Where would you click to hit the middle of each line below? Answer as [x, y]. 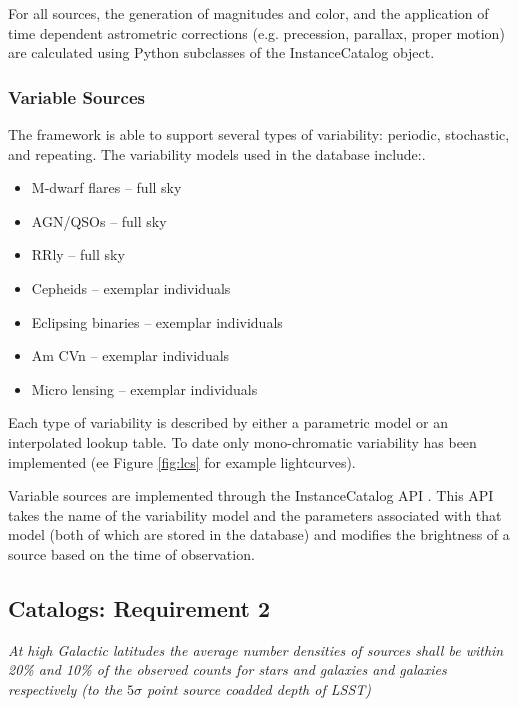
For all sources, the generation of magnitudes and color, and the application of [248, 13]
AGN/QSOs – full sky [99, 220]
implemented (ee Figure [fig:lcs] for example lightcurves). [182, 461]
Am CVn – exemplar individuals [130, 355]
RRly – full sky [78, 254]
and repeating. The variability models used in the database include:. [217, 153]
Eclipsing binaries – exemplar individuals [157, 321]
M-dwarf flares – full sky [106, 187]
